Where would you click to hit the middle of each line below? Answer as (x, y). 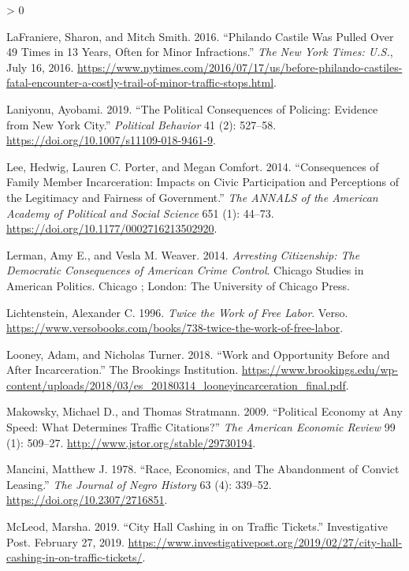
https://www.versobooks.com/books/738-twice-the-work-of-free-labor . (175, 328)
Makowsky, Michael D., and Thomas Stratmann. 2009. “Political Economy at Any (204, 411)
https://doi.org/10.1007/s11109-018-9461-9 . (111, 140)
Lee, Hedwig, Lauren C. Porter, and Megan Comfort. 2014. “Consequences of (193, 166)
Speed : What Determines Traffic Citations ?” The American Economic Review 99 (201, 427)
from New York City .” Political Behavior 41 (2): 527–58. (141, 124)
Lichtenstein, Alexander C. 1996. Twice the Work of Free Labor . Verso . (177, 312)
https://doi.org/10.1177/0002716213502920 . (112, 228)
